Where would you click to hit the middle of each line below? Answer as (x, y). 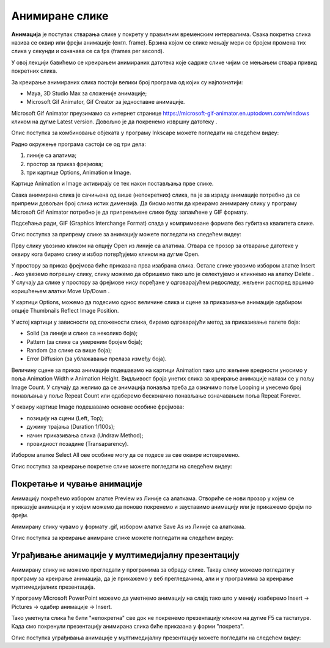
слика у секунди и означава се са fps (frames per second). (88, 51)
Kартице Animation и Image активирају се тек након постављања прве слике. (112, 184)
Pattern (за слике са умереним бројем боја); (85, 341)
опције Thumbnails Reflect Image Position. (65, 311)
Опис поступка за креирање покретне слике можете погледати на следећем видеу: (122, 466)
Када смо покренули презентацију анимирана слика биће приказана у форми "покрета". (128, 627)
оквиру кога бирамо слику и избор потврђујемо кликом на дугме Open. (105, 254)
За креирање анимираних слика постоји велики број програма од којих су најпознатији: (127, 82)
